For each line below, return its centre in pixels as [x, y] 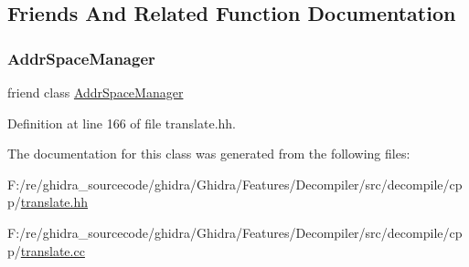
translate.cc [53, 250]
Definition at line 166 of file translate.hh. [122, 123]
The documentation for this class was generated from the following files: [209, 154]
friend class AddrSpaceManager [96, 92]
